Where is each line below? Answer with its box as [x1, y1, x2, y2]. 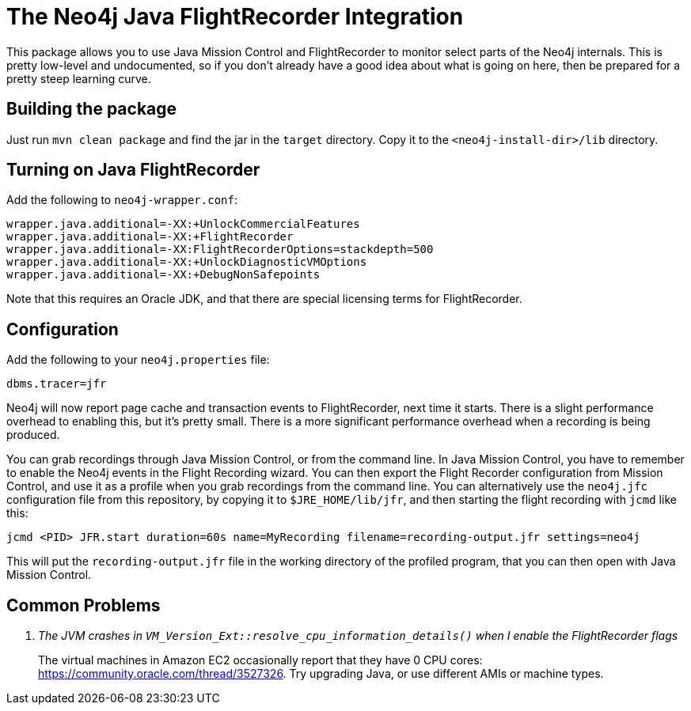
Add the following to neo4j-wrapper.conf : [6, 193, 237, 207]
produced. [6, 428, 60, 442]
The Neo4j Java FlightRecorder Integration [6, 3, 464, 30]
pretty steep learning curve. [6, 71, 151, 85]
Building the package [6, 99, 177, 119]
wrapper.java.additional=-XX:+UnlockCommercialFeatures [6, 217, 360, 231]
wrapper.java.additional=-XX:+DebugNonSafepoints [6, 268, 321, 282]
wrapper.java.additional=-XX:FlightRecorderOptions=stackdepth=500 [6, 243, 434, 256]
